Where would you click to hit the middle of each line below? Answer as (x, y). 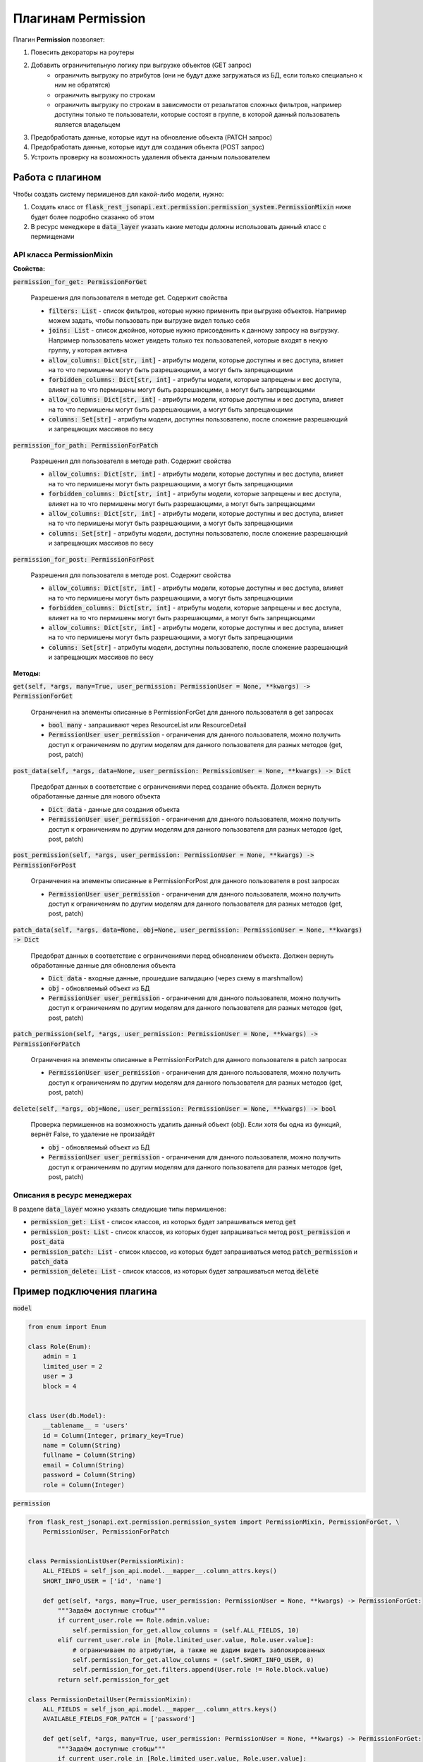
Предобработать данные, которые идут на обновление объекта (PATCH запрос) (152, 137)
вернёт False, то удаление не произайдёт (93, 1134)
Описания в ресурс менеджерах (72, 1195)
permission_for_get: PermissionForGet (80, 282)
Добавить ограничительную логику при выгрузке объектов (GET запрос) (141, 65)
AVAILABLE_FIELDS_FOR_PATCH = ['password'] (119, 1719)
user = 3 (58, 1376)
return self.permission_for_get (113, 1680)
